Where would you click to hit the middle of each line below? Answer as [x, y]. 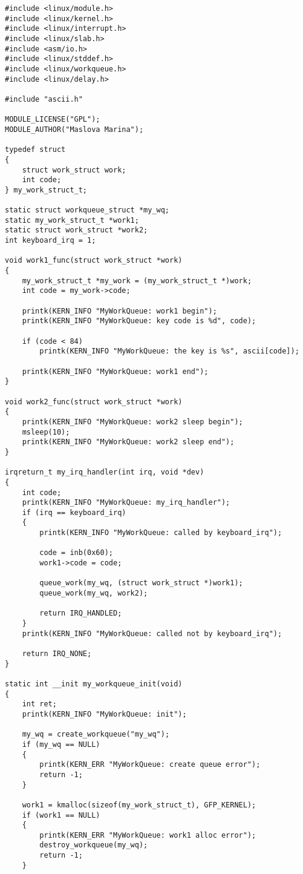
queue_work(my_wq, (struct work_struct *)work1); [141, 583]
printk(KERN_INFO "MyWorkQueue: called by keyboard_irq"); [161, 533]
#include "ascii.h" [44, 99]
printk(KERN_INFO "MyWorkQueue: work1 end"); [115, 371]
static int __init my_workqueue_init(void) [94, 684]
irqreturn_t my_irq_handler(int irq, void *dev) [105, 472]
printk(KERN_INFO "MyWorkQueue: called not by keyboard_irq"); [152, 633]
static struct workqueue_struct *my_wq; [87, 210]
